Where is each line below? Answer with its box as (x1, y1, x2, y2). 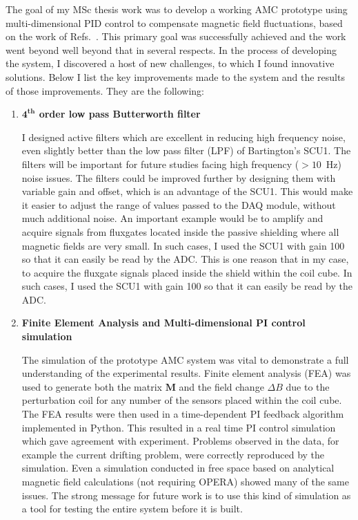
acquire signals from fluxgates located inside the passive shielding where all (21, 224, 339, 239)
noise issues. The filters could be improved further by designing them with (21, 170, 336, 185)
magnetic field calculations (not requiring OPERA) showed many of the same (21, 474, 349, 488)
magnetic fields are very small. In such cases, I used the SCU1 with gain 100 (21, 238, 345, 252)
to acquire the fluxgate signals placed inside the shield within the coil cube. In (21, 265, 352, 279)
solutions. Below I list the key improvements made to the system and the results (6, 69, 345, 84)
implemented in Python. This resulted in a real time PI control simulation (21, 420, 336, 434)
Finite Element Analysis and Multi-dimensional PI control (21, 315, 306, 330)
